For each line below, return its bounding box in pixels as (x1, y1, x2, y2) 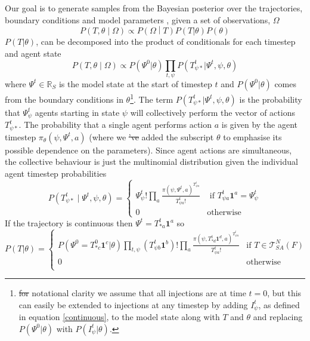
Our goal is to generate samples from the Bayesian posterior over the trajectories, (5, 2, 303, 14)
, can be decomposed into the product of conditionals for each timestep (36, 35, 296, 48)
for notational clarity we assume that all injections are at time (18, 287, 246, 299)
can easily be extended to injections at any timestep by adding (18, 298, 248, 311)
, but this (267, 287, 302, 299)
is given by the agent (221, 118, 298, 131)
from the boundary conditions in (5, 93, 123, 105)
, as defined (258, 298, 300, 311)
